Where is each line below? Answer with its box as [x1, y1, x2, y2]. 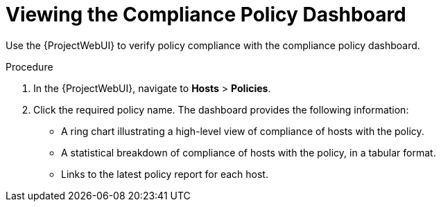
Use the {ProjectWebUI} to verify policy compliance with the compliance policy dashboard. [6, 39, 420, 51]
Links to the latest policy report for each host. [61, 168, 268, 180]
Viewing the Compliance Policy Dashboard [6, 3, 406, 26]
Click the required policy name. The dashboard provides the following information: [33, 103, 409, 116]
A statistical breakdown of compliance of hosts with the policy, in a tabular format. [61, 146, 436, 159]
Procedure [6, 60, 53, 73]
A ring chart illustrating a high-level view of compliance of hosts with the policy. [61, 125, 424, 137]
